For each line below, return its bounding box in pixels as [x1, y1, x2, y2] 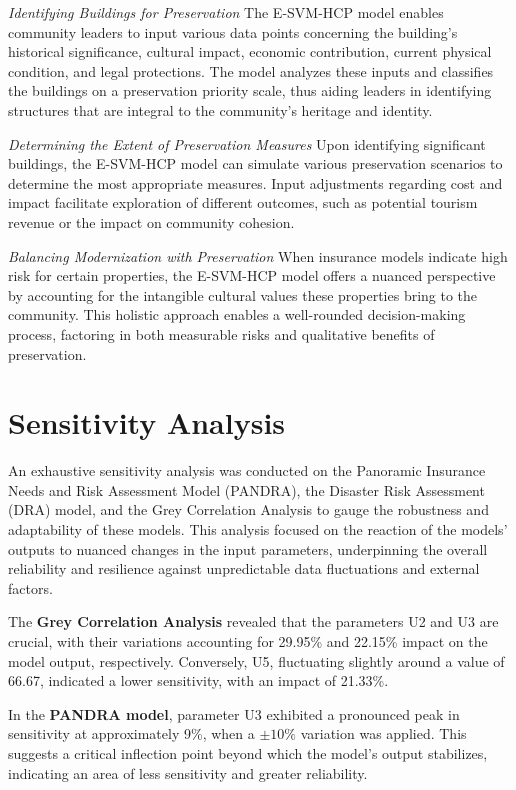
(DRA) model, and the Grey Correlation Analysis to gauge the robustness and [8, 499, 489, 520]
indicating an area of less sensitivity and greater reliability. [8, 762, 368, 783]
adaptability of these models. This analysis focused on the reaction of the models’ [8, 519, 508, 539]
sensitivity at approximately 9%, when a [8, 723, 255, 744]
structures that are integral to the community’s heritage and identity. [8, 99, 433, 120]
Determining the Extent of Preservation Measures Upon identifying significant [8, 133, 486, 154]
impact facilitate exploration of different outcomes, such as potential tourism [8, 192, 478, 213]
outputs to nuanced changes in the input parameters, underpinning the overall [8, 538, 488, 559]
